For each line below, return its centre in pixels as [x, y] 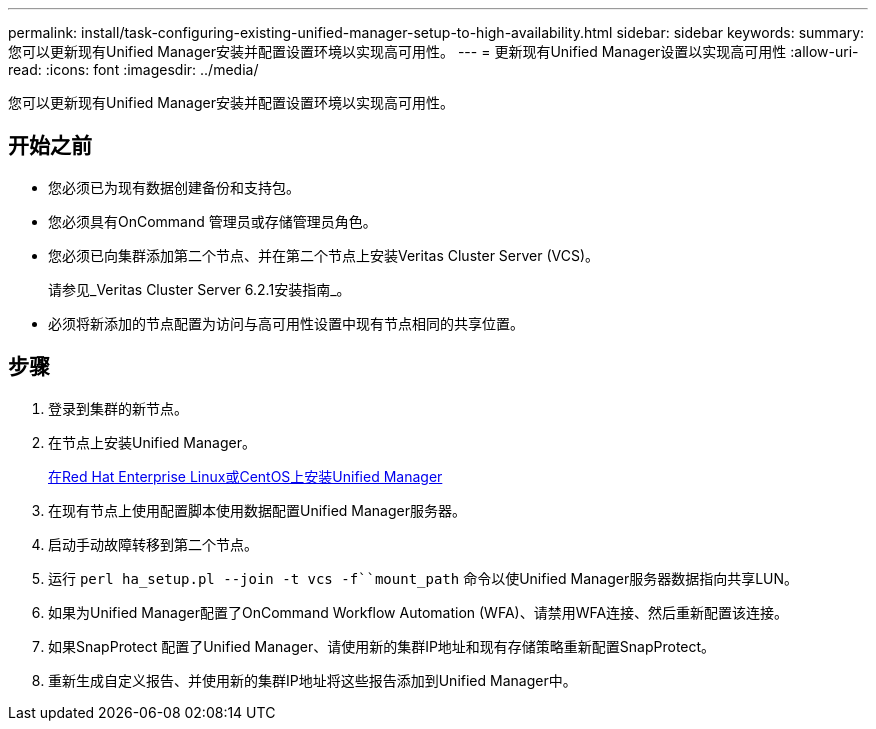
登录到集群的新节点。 [118, 408]
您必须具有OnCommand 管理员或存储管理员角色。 [212, 221]
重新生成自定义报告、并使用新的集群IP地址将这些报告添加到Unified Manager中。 [312, 680]
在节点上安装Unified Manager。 [152, 442]
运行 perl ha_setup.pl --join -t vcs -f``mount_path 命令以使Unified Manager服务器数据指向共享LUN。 [423, 578]
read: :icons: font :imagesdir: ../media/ [133, 69]
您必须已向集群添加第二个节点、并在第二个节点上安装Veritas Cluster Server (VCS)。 [324, 255]
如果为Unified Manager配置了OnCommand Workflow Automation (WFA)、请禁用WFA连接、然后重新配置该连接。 [418, 612]
